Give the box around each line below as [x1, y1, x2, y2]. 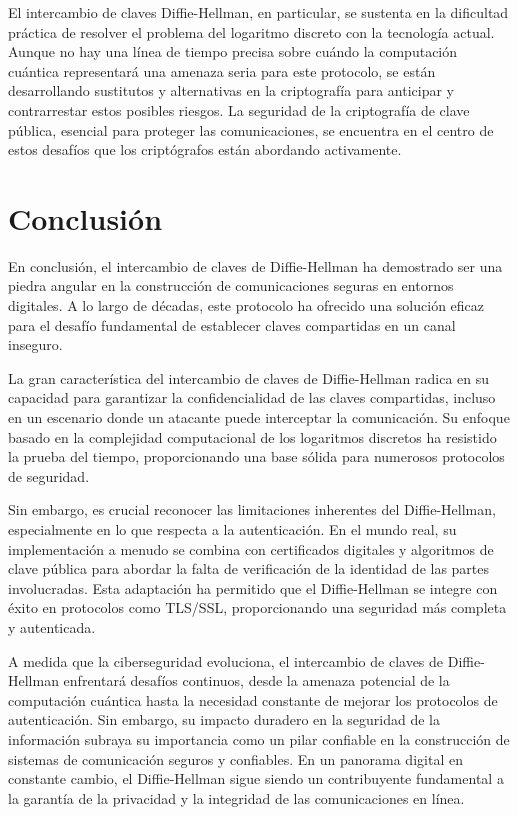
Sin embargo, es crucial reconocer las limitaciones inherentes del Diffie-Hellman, [8, 499, 496, 520]
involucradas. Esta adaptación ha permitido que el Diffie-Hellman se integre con [8, 577, 498, 598]
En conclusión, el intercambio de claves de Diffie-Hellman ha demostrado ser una [8, 255, 503, 276]
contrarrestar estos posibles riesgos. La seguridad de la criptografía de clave [8, 99, 470, 120]
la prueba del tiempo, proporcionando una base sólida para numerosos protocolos [8, 446, 505, 467]
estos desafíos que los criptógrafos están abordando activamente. [8, 139, 402, 160]
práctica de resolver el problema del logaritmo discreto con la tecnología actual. [8, 21, 495, 42]
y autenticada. [8, 616, 96, 637]
